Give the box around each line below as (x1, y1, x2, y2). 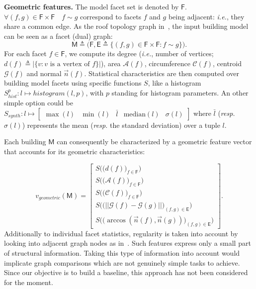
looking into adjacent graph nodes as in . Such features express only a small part (4, 238, 251, 248)
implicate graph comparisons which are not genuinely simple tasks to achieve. (4, 257, 240, 268)
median (123, 110, 146, 118)
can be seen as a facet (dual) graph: (4, 30, 113, 41)
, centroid (213, 58, 242, 68)
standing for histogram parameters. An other (111, 87, 249, 97)
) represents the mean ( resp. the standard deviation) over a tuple (22, 119, 220, 130)
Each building (4, 136, 46, 147)
